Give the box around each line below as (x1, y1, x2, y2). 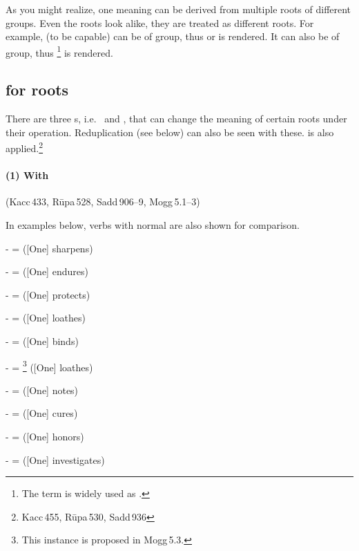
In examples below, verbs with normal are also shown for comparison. (6, 218, 300, 232)
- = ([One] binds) (6, 334, 79, 348)
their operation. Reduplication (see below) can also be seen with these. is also (6, 124, 334, 139)
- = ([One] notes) (6, 382, 79, 397)
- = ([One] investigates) (6, 452, 105, 467)
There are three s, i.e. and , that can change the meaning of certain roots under (6, 111, 347, 126)
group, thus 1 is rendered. (6, 43, 113, 59)
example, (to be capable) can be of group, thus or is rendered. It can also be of (6, 29, 340, 44)
